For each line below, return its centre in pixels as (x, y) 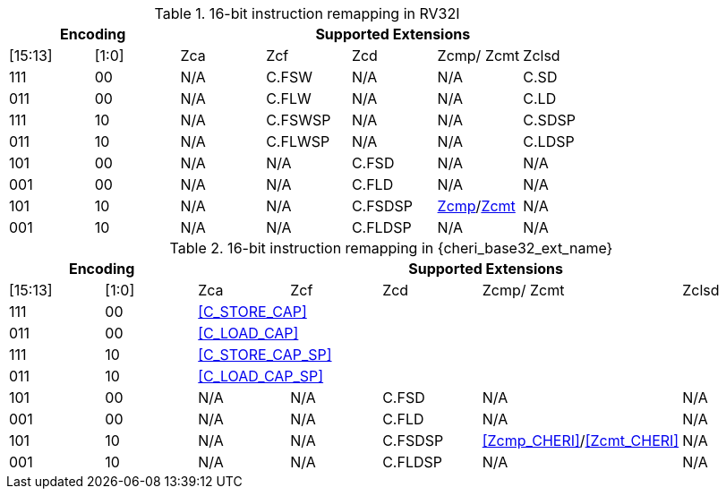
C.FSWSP (299, 120)
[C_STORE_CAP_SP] (265, 355)
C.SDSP (549, 120)
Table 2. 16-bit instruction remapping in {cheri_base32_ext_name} (391, 248)
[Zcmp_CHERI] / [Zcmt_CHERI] (581, 440)
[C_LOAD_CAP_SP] (261, 376)
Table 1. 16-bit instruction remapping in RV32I (307, 13)
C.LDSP (549, 141)
